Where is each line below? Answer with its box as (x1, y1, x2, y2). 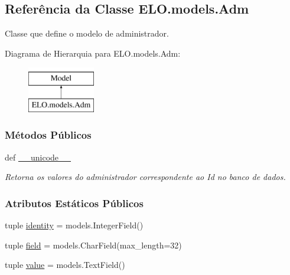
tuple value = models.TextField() (5, 258, 125, 271)
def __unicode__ (5, 150, 71, 163)
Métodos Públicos (5, 127, 92, 142)
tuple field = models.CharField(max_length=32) (5, 238, 182, 251)
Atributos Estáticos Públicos (5, 195, 144, 210)
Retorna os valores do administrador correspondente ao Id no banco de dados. (5, 171, 286, 183)
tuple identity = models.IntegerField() (5, 219, 144, 231)
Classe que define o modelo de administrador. (5, 27, 169, 40)
